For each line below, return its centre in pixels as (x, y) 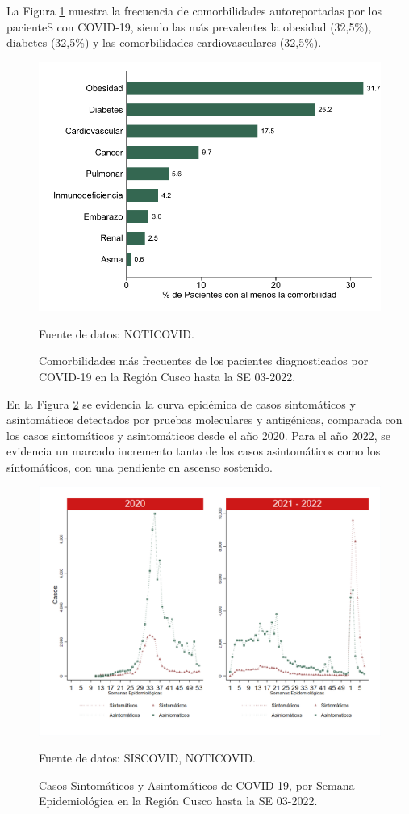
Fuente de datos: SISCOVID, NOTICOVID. (147, 758)
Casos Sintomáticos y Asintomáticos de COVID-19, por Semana (197, 785)
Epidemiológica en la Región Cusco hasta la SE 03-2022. (178, 801)
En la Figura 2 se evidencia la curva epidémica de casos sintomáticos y (181, 403)
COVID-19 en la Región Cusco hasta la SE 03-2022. (167, 376)
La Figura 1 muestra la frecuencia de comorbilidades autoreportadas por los (194, 10)
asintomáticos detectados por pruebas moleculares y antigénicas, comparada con (204, 420)
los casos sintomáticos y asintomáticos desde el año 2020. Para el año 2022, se (199, 435)
